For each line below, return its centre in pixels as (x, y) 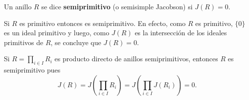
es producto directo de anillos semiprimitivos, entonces (136, 59)
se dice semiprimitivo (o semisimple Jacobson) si (117, 6)
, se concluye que (76, 42)
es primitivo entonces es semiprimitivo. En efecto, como (102, 23)
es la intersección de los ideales (181, 33)
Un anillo (18, 6)
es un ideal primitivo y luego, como (57, 33)
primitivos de (24, 42)
